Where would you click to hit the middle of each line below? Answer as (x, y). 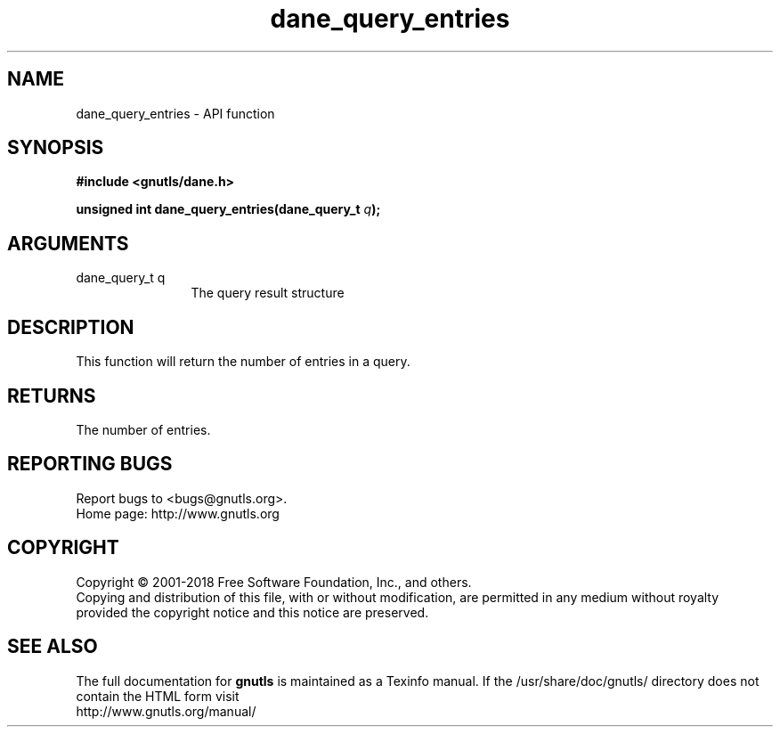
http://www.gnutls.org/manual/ (166, 711)
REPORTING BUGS (90, 464)
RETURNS (52, 396)
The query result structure (268, 293)
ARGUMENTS (68, 243)
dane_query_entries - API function (175, 113)
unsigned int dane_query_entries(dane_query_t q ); (228, 209)
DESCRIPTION (71, 327)
